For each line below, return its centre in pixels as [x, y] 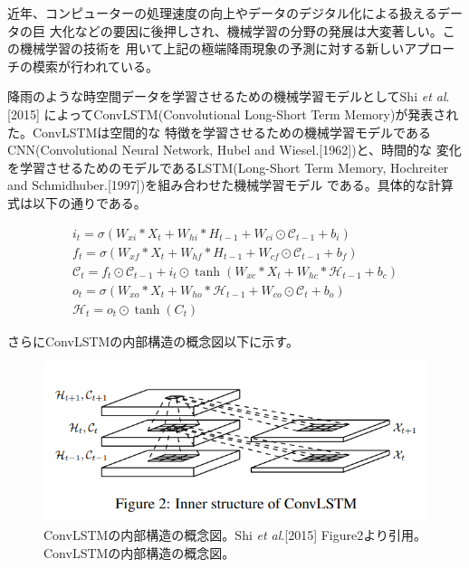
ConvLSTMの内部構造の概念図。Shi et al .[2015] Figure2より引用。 [235, 534]
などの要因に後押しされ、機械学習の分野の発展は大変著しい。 [258, 30]
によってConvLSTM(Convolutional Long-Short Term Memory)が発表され [251, 114]
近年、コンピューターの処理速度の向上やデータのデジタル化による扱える [222, 13]
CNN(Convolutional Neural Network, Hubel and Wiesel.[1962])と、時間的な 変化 [234, 150]
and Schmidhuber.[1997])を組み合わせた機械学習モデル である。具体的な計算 [230, 185]
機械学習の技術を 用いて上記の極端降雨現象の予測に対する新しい [212, 48]
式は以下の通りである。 [77, 202]
